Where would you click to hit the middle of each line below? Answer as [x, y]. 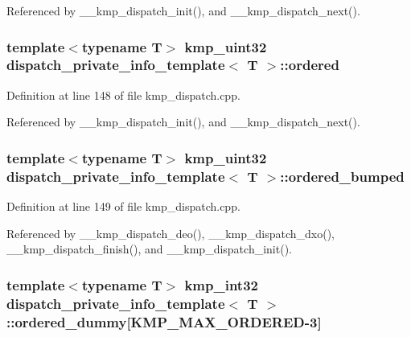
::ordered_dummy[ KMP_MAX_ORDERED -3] [164, 321]
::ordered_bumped [342, 176]
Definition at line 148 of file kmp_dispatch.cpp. [123, 95]
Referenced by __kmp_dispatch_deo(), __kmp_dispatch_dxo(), [171, 233]
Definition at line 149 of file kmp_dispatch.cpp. [123, 206]
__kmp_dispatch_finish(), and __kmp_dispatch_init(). [149, 249]
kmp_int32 [221, 284]
